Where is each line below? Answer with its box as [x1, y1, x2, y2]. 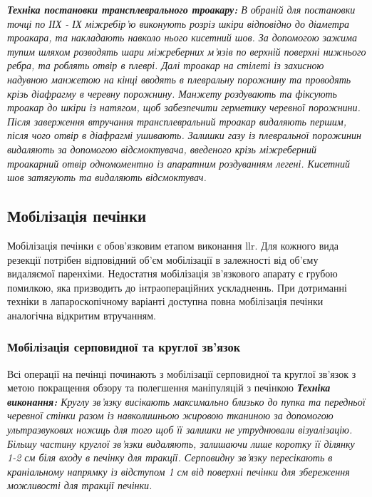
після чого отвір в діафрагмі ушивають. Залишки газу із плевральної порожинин [7, 128, 361, 143]
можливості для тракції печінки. [7, 478, 153, 493]
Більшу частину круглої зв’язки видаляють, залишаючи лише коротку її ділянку [7, 436, 355, 451]
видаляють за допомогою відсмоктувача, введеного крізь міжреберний [7, 141, 317, 156]
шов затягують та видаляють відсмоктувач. [7, 170, 207, 185]
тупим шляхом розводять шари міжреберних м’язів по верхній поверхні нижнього [7, 43, 366, 58]
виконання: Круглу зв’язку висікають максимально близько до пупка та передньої [7, 394, 366, 409]
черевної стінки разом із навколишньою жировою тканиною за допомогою [7, 408, 334, 423]
